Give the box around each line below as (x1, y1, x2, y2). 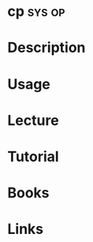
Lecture (7, 111, 60, 129)
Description (7, 39, 86, 57)
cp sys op (7, 2, 65, 21)
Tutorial (7, 148, 60, 165)
